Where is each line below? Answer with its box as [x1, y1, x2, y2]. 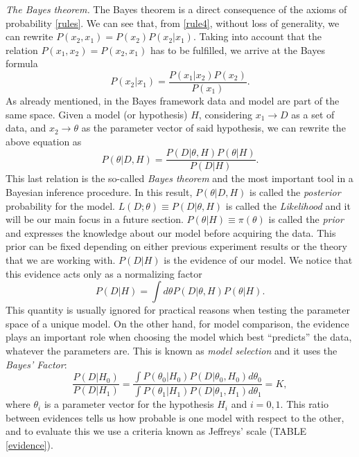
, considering [198, 107, 252, 121]
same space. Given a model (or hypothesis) [6, 107, 188, 121]
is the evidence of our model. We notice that [164, 253, 353, 267]
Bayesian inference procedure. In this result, [6, 185, 193, 199]
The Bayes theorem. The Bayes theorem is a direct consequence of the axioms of [6, 2, 347, 16]
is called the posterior [249, 185, 341, 199]
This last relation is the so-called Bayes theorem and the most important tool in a [6, 171, 353, 186]
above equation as [6, 134, 82, 148]
